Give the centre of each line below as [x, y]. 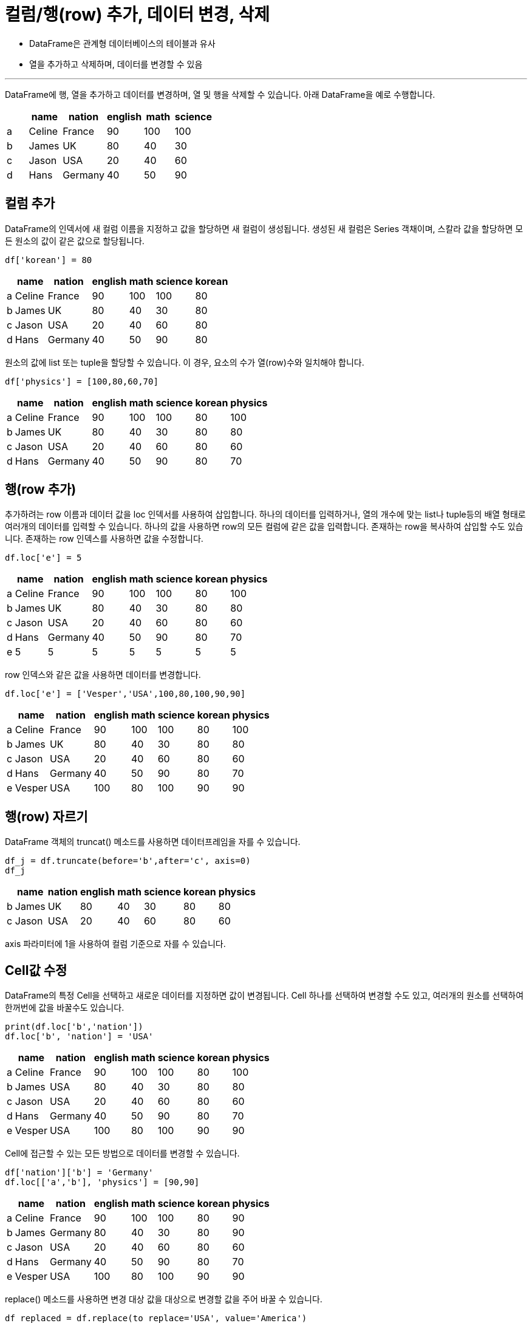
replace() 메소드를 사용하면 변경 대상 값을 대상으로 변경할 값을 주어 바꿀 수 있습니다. [164, 1299]
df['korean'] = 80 [49, 260]
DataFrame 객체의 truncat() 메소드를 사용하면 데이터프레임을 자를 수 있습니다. [153, 842]
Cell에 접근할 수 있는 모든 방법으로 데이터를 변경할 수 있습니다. [122, 1154]
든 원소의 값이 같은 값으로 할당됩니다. [75, 241]
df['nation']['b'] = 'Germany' [79, 1173]
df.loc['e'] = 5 [43, 558]
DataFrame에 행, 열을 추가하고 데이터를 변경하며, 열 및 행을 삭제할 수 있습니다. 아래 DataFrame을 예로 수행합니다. [220, 94]
